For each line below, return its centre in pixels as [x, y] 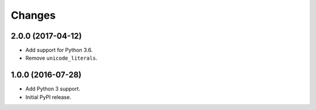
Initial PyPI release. [48, 97]
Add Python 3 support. [53, 89]
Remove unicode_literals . [61, 58]
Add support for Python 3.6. [59, 50]
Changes [33, 15]
